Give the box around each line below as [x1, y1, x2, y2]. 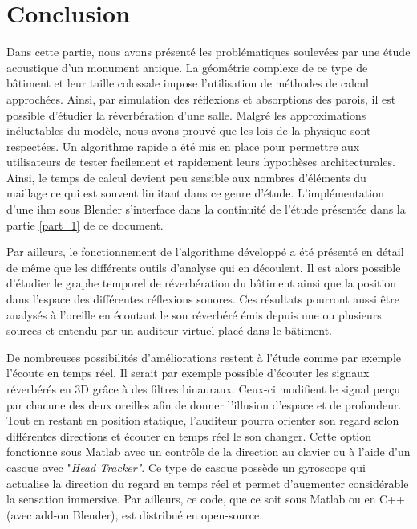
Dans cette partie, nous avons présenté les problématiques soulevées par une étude [6, 43, 411, 60]
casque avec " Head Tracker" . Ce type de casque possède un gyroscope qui [6, 458, 366, 475]
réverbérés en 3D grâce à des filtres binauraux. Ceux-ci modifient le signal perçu [6, 380, 401, 397]
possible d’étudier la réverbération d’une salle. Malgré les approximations [6, 106, 366, 123]
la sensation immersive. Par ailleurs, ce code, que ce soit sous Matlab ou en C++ [6, 490, 406, 507]
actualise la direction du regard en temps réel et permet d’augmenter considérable [6, 474, 409, 491]
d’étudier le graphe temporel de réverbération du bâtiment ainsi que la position [6, 275, 397, 291]
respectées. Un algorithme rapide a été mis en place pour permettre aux [6, 137, 360, 154]
